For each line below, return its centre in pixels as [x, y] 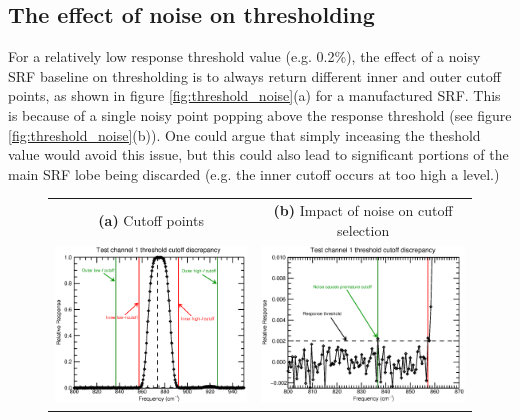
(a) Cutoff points [151, 219]
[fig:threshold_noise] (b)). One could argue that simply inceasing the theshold [244, 134]
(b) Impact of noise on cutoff [363, 210]
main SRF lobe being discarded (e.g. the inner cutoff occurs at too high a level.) [254, 173]
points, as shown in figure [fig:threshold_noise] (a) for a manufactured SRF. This [254, 95]
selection [363, 229]
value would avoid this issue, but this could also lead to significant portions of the [258, 154]
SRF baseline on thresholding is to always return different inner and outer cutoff [254, 75]
